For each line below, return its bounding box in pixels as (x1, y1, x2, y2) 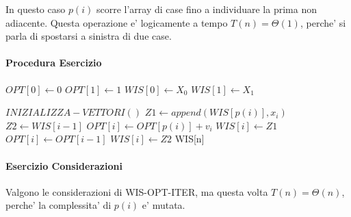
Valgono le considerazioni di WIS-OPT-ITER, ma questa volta (5, 184, 268, 199)
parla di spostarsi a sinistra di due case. (5, 29, 172, 43)
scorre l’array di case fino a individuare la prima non (96, 2, 317, 16)
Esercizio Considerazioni (5, 158, 122, 173)
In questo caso (5, 2, 66, 16)
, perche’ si (300, 15, 346, 29)
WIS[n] (174, 131, 205, 146)
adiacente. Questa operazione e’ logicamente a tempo (5, 15, 228, 29)
